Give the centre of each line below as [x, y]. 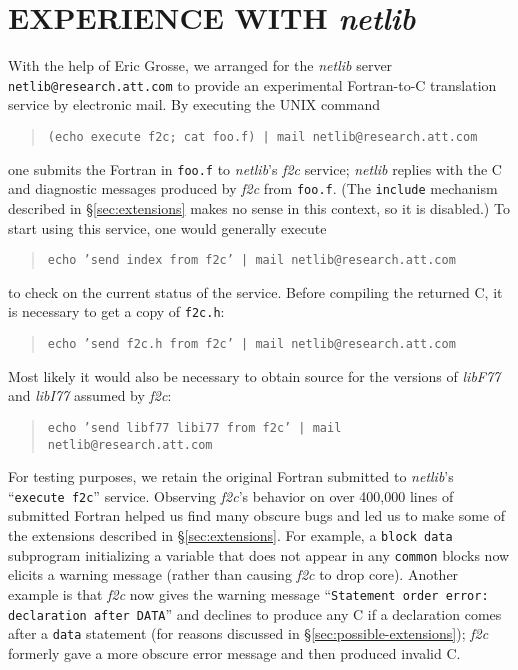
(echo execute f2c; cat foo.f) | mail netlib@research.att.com [262, 136]
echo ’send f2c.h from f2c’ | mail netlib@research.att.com [251, 344]
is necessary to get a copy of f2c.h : [116, 311]
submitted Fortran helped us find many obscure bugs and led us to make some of [256, 515]
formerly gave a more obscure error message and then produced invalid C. [234, 652]
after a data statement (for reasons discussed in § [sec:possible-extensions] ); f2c [248, 633]
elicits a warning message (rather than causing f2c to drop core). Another [233, 574]
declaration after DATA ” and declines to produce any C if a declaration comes [255, 613]
